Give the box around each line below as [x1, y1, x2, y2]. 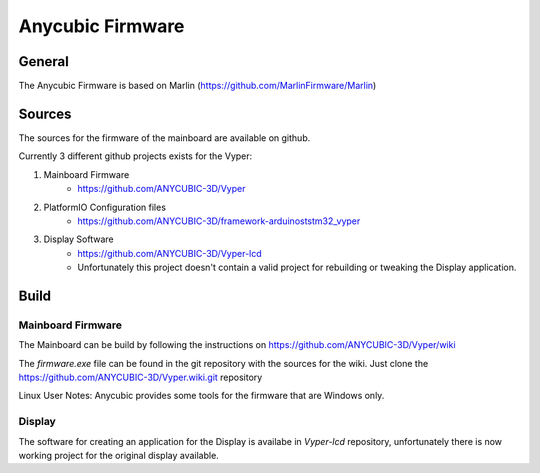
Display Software [43, 233, 114, 245]
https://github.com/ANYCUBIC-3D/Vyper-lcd [77, 247, 262, 259]
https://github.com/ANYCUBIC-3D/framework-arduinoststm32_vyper [77, 215, 361, 227]
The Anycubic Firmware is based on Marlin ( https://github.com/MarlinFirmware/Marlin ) [18, 80, 377, 92]
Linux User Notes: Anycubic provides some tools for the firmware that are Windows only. [18, 390, 385, 402]
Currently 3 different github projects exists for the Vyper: [18, 150, 253, 162]
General [18, 53, 70, 70]
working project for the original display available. [18, 449, 219, 461]
